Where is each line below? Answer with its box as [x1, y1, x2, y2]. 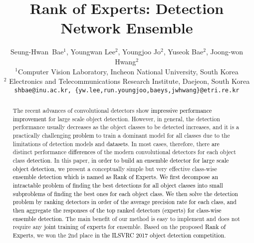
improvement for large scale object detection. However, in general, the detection [12, 114, 220, 123]
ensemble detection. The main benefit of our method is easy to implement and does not [12, 214, 240, 223]
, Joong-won [206, 46, 243, 57]
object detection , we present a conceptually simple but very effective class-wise [12, 164, 217, 173]
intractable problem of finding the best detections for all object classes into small [12, 181, 223, 190]
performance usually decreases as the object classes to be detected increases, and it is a [12, 123, 240, 131]
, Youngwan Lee [66, 46, 115, 57]
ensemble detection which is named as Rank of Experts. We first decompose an [12, 173, 219, 181]
